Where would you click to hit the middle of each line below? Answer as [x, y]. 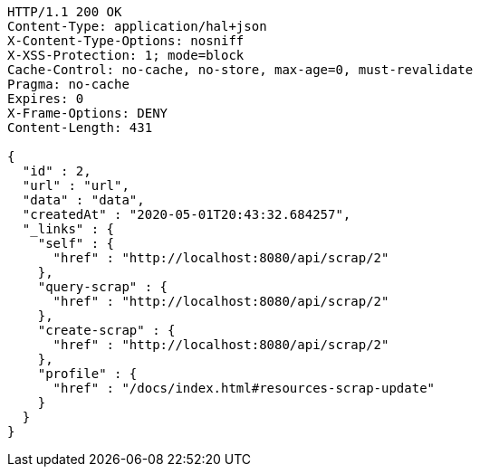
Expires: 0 [46, 99]
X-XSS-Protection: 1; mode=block [126, 55]
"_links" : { [68, 229]
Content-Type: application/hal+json [137, 26]
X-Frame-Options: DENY [88, 113]
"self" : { [76, 243]
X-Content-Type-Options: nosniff [126, 41]
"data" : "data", [83, 200]
